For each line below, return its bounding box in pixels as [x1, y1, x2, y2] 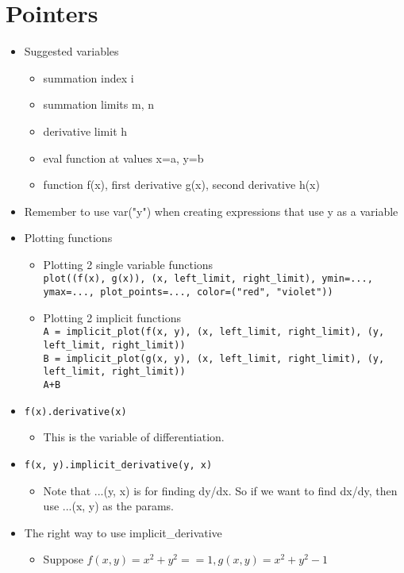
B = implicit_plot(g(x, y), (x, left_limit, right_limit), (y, [43, 352, 385, 364]
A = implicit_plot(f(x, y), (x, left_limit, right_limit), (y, [43, 326, 385, 338]
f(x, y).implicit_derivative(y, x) [24, 459, 213, 471]
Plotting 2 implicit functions [43, 309, 181, 325]
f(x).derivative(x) [24, 406, 127, 417]
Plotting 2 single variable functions [43, 256, 214, 272]
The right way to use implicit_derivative [24, 524, 222, 540]
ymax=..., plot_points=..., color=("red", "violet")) [43, 286, 333, 298]
